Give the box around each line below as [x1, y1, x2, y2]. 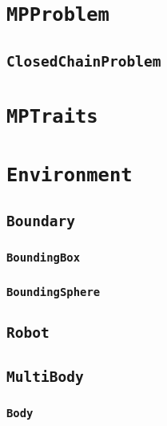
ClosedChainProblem [6, 52, 161, 70]
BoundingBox [6, 251, 81, 265]
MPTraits [6, 105, 98, 128]
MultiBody [6, 367, 84, 385]
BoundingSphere [6, 285, 101, 298]
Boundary [6, 213, 75, 230]
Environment [6, 163, 133, 186]
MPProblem [6, 3, 109, 26]
